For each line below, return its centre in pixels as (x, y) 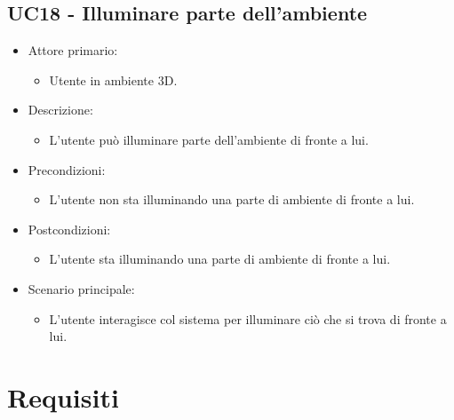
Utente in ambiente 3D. (113, 79)
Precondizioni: (67, 169)
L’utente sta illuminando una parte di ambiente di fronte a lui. (220, 259)
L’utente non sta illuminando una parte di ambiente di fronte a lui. (232, 199)
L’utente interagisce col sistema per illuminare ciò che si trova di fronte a (248, 318)
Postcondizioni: (69, 229)
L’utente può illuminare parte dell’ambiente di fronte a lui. (209, 139)
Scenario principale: (81, 288)
